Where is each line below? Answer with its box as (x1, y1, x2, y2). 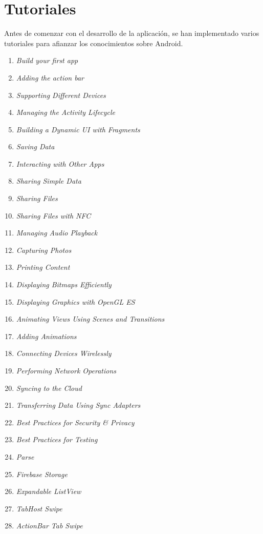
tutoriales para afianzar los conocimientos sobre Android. (4, 37, 183, 48)
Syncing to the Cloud (16, 382, 82, 393)
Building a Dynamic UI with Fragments (16, 124, 140, 134)
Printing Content (16, 262, 70, 272)
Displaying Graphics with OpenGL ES (16, 296, 135, 307)
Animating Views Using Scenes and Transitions (16, 313, 165, 324)
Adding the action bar (16, 72, 84, 83)
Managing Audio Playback (16, 227, 98, 238)
